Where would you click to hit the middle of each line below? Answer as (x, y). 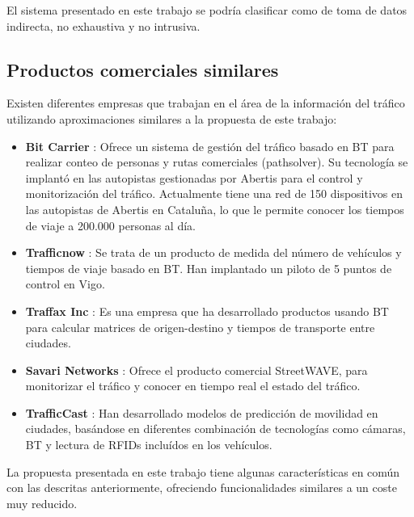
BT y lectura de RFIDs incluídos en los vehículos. (149, 445)
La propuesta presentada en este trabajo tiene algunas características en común (203, 471)
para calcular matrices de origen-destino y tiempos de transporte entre (200, 327)
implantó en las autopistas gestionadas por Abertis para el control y (194, 177)
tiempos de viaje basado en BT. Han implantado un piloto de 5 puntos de (209, 268)
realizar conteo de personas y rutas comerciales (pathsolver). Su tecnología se (217, 162)
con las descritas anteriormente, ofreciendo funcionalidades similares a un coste (202, 488)
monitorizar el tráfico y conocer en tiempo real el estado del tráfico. (193, 386)
